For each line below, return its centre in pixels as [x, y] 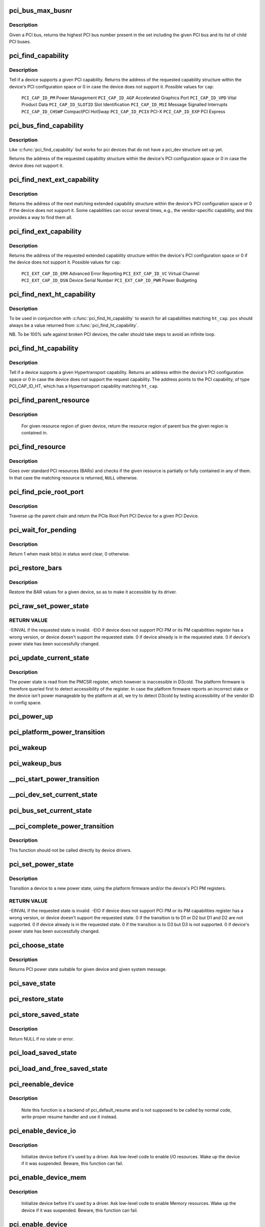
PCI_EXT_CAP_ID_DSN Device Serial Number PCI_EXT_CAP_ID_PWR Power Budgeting [109, 280]
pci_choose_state [37, 946]
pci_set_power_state [41, 864]
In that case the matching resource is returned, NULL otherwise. [74, 478]
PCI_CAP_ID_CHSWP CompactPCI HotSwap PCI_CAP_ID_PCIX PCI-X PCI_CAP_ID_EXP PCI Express [123, 111]
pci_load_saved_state [43, 1053]
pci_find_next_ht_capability [52, 294]
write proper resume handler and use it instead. [69, 1117]
